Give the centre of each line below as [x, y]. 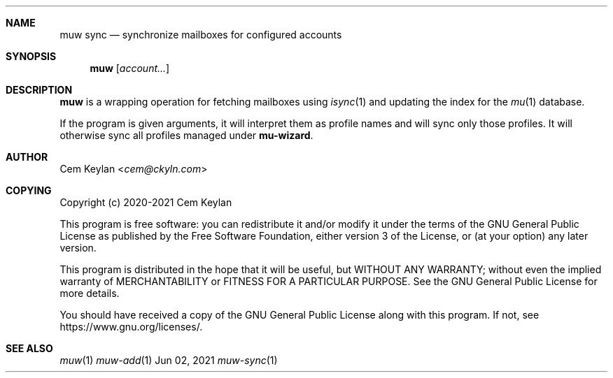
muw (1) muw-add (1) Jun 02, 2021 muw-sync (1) [169, 360]
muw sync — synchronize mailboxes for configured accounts [201, 35]
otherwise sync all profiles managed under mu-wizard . [186, 135]
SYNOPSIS [31, 56]
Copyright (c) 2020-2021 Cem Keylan [146, 202]
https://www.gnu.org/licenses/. [131, 327]
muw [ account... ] [130, 68]
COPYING [29, 190]
